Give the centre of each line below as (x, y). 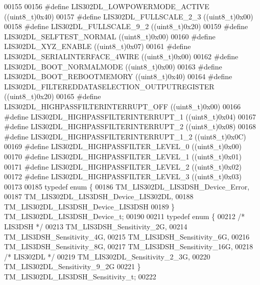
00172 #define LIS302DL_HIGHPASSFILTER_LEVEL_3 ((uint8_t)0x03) (123, 176)
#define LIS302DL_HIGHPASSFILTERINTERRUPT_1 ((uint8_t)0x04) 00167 (130, 116)
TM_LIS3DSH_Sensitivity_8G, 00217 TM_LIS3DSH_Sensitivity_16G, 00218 (129, 246)
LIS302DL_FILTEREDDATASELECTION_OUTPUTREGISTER (109, 86)
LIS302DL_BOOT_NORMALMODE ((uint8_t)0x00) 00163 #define (113, 66)
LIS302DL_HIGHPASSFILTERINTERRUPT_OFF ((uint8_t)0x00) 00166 (122, 106)
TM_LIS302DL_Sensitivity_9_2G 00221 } (73, 266)
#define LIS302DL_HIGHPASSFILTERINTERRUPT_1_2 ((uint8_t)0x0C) (125, 136)
